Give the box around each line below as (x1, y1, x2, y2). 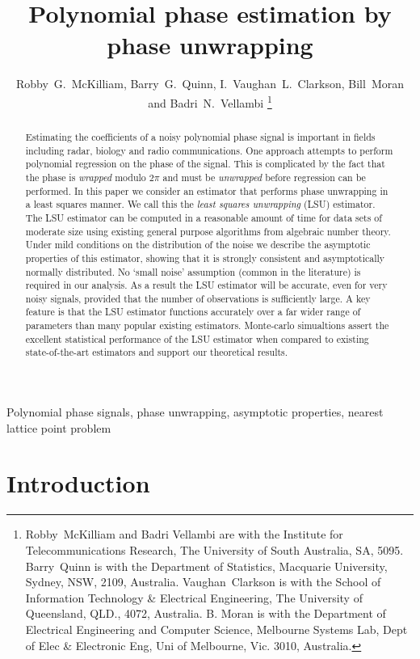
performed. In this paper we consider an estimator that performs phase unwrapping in (25, 184, 388, 197)
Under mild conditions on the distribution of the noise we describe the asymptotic (25, 238, 371, 251)
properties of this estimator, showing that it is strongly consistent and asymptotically (25, 251, 385, 264)
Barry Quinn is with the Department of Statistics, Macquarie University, (25, 557, 388, 574)
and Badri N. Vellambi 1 (148, 91, 272, 111)
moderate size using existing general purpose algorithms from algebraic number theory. (25, 224, 391, 238)
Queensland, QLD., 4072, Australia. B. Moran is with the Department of (25, 605, 386, 622)
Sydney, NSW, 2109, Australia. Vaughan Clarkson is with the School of (25, 573, 381, 590)
